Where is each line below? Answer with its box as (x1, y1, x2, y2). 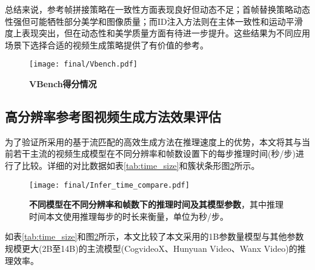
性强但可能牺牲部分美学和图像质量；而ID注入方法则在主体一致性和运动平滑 (5, 15, 303, 27)
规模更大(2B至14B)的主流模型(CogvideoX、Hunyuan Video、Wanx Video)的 (5, 242, 297, 255)
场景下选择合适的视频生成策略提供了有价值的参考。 (5, 38, 208, 51)
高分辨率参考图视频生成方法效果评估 (5, 107, 221, 126)
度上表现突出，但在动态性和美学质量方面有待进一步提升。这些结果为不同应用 (5, 27, 310, 39)
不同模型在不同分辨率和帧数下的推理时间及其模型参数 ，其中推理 (29, 198, 283, 211)
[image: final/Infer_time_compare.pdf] (29, 180, 190, 189)
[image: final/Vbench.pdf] (29, 60, 138, 69)
